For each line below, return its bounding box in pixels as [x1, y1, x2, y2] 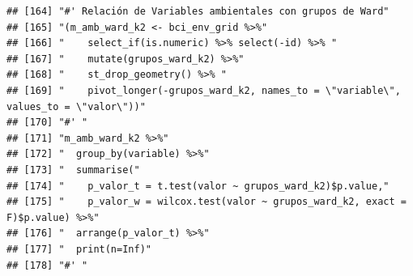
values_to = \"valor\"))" [6, 100, 146, 113]
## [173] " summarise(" [6, 163, 140, 176]
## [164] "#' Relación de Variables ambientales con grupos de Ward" [6, 6, 390, 17]
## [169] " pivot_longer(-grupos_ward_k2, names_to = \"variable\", [6, 84, 401, 96]
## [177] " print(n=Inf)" [6, 243, 151, 255]
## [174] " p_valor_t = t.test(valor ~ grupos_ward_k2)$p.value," [6, 180, 390, 192]
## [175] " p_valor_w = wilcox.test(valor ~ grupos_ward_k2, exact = [6, 196, 407, 208]
